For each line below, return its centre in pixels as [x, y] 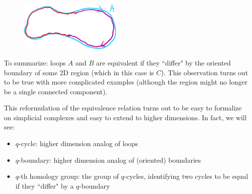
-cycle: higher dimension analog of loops [79, 143]
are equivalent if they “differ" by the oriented [163, 62]
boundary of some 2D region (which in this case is [79, 72]
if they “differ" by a [45, 185]
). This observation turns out [205, 72]
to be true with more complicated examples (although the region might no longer [126, 82]
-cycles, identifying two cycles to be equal [186, 176]
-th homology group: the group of [69, 176]
